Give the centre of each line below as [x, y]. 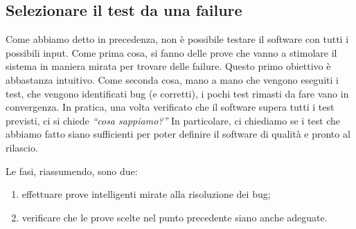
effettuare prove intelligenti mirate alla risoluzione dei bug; [146, 194]
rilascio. [22, 147]
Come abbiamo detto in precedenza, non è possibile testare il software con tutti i [177, 39]
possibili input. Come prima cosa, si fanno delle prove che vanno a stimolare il [171, 52]
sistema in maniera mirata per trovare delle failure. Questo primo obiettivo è [168, 66]
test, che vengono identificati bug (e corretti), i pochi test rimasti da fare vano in [177, 93]
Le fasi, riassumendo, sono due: [72, 171]
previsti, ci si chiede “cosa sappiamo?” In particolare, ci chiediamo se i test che [173, 120]
